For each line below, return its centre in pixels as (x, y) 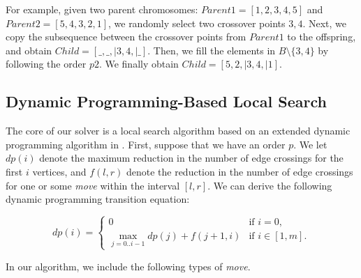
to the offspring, (322, 37)
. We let (310, 144)
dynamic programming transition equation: (98, 199)
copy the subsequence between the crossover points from (126, 37)
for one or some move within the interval (93, 185)
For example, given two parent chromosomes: (102, 9)
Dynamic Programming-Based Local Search (166, 101)
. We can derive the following (270, 185)
